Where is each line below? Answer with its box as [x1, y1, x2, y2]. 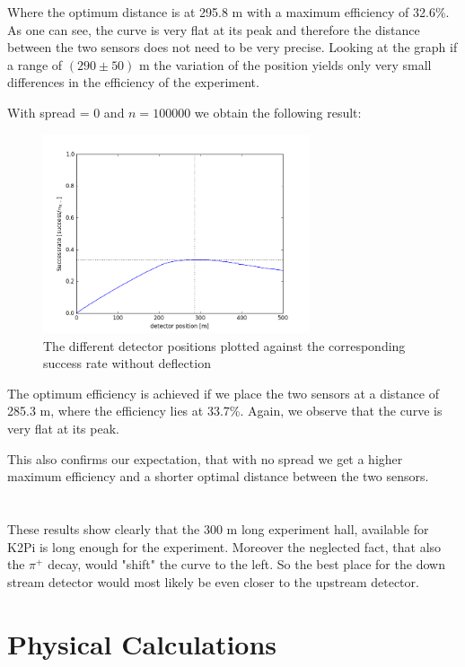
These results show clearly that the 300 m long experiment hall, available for [7, 519, 429, 538]
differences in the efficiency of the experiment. [7, 73, 259, 92]
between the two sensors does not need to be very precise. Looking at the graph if [7, 38, 458, 57]
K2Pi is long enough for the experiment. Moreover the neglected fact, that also [7, 537, 442, 556]
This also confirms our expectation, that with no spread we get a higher [7, 449, 403, 468]
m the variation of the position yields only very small [139, 55, 432, 74]
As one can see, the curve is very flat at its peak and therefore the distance [7, 20, 420, 39]
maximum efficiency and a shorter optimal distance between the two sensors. [7, 467, 429, 486]
